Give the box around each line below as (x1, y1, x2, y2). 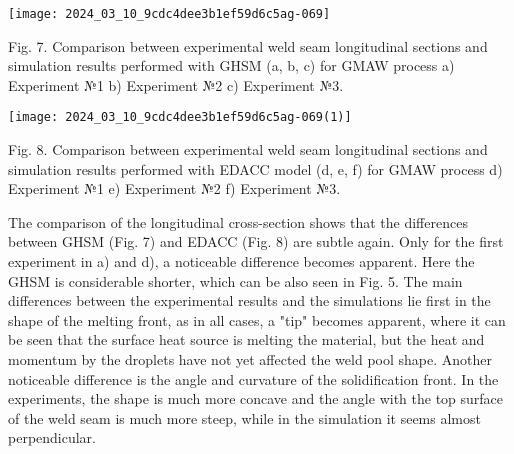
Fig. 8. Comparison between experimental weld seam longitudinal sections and (8, 139, 488, 160)
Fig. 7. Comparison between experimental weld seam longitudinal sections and (8, 35, 488, 56)
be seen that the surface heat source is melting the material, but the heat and (8, 329, 485, 350)
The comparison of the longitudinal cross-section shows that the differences (8, 211, 468, 232)
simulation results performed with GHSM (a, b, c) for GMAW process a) (8, 55, 455, 76)
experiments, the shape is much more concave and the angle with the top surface (8, 388, 504, 409)
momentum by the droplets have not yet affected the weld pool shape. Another (8, 349, 492, 370)
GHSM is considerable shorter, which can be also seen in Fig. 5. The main (8, 270, 463, 291)
